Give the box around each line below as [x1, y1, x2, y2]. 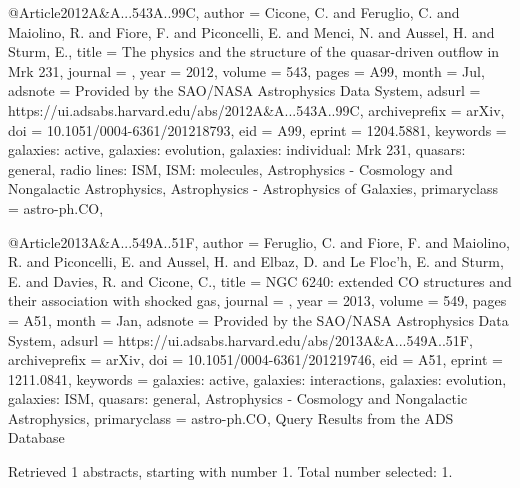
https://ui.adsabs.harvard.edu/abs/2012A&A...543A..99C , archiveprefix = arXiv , [8, 99, 505, 120]
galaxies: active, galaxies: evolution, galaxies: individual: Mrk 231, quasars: [8, 139, 466, 160]
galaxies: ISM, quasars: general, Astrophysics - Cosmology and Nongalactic [8, 388, 468, 409]
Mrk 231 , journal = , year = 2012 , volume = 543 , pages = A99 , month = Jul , [8, 60, 485, 81]
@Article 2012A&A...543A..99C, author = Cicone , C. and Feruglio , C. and [8, 2, 460, 22]
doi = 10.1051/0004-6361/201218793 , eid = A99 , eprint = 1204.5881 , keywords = [8, 119, 507, 140]
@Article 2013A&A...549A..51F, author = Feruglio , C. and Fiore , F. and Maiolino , [8, 231, 510, 252]
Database [8, 427, 65, 448]
